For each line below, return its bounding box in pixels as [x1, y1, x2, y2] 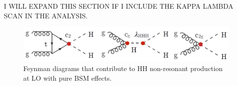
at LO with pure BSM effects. [23, 73, 112, 83]
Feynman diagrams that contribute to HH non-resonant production [23, 63, 223, 73]
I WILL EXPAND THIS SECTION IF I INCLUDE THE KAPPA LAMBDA [4, 1, 234, 11]
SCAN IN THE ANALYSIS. [4, 10, 88, 20]
